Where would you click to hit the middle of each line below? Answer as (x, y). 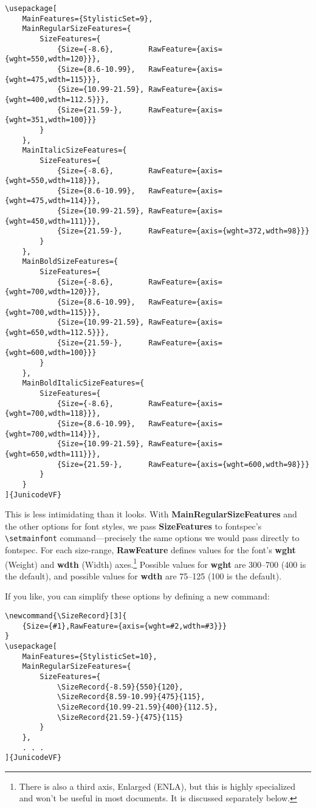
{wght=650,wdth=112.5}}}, (57, 333)
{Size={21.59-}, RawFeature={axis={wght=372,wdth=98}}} (183, 231)
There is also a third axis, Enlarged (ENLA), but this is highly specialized (157, 786)
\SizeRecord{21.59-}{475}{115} (120, 717)
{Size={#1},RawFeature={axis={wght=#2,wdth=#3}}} (125, 626)
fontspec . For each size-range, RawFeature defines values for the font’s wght (150, 550)
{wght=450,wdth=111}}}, (53, 221)
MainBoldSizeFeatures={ (70, 262)
